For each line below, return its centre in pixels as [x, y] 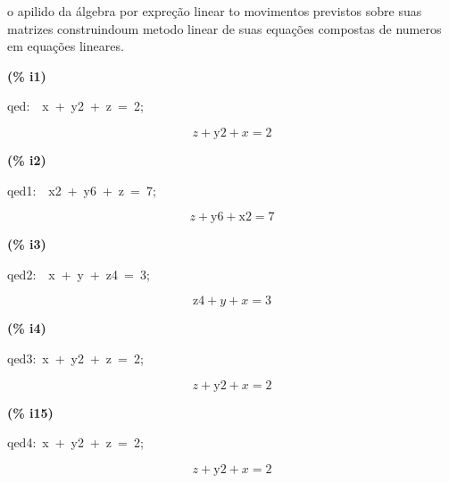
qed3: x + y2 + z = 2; [75, 358]
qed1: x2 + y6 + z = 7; [82, 190]
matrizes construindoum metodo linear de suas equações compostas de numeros [224, 28]
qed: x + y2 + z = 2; [75, 106]
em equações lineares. [66, 46]
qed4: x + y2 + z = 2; [75, 442]
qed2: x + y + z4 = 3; [79, 274]
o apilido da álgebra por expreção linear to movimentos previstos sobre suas [215, 11]
